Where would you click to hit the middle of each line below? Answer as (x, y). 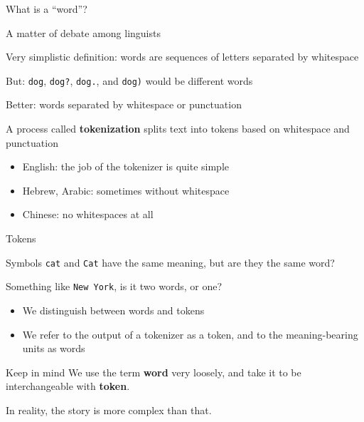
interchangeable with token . (68, 386)
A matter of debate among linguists (83, 32)
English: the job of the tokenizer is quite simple (125, 166)
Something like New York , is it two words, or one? (114, 286)
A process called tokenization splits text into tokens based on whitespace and (178, 129)
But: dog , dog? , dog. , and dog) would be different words (129, 80)
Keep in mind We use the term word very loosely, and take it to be (154, 372)
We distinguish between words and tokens (113, 310)
